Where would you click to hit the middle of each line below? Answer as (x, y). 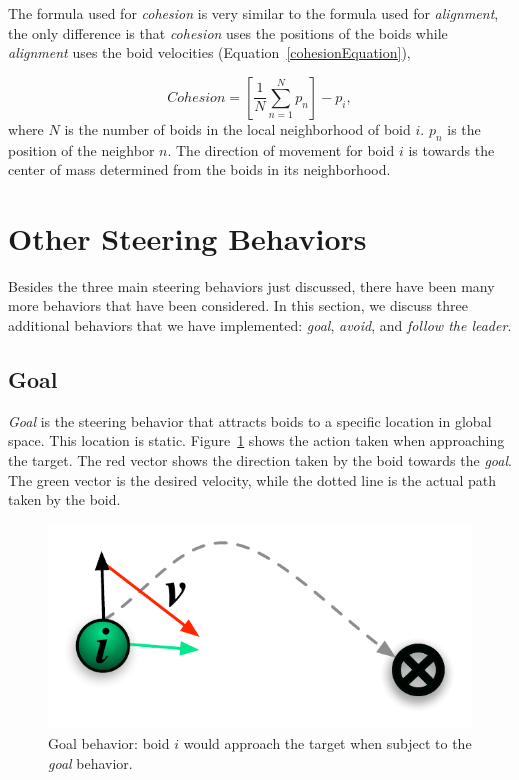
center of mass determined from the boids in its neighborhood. (199, 169)
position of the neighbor (81, 149)
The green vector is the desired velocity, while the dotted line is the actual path (252, 479)
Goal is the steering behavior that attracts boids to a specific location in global (250, 420)
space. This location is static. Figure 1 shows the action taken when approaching (256, 440)
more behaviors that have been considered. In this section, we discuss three (238, 305)
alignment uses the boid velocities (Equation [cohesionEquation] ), (209, 52)
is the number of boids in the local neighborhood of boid (237, 128)
